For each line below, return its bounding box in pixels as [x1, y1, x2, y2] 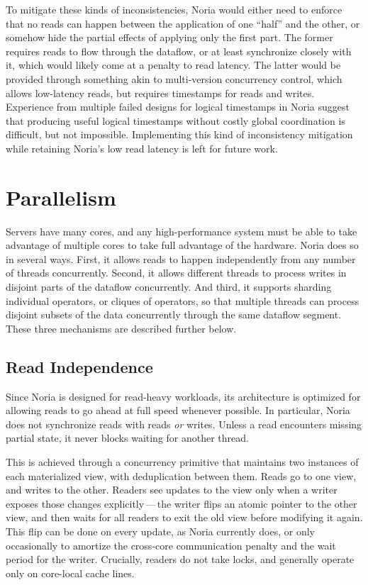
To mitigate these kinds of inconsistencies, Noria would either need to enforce [6, 2, 342, 16]
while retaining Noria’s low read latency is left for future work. [6, 140, 278, 155]
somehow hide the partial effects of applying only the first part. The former [6, 30, 333, 45]
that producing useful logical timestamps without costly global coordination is [6, 113, 345, 128]
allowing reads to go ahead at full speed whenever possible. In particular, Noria [6, 403, 350, 418]
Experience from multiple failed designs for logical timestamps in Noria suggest [6, 99, 350, 114]
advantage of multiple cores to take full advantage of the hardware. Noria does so [6, 238, 359, 252]
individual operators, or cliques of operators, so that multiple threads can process [6, 293, 359, 308]
